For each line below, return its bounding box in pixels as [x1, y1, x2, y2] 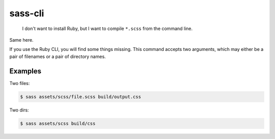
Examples [9, 67, 42, 75]
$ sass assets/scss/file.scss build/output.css [20, 94, 141, 99]
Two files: [9, 80, 30, 86]
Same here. [9, 37, 34, 43]
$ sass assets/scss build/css [20, 120, 96, 126]
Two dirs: [9, 107, 29, 113]
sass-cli [9, 8, 44, 19]
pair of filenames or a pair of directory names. [9, 53, 106, 60]
